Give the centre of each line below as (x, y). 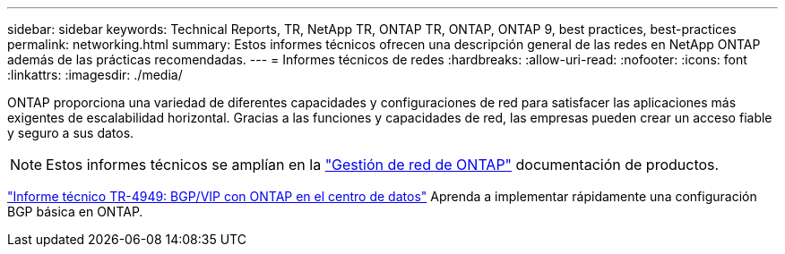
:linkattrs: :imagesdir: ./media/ (95, 75)
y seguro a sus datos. (71, 133)
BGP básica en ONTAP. (75, 212)
